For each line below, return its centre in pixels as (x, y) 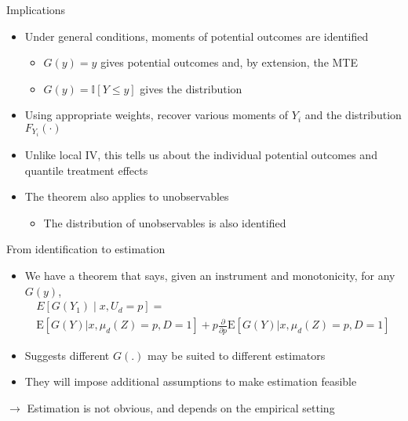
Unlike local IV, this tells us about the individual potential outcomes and (201, 155)
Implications (36, 9)
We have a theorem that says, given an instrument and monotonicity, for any (210, 276)
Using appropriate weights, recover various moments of (157, 115)
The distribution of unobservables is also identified (165, 222)
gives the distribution (191, 88)
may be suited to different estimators (237, 355)
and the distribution (353, 115)
